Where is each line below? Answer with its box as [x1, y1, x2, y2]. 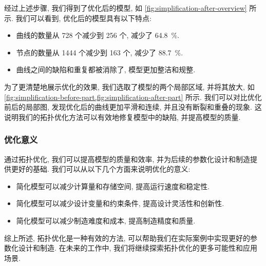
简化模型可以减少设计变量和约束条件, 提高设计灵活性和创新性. [16, 198, 224, 209]
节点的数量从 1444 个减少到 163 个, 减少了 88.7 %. [16, 47, 183, 57]
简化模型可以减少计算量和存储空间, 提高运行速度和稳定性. [16, 180, 210, 191]
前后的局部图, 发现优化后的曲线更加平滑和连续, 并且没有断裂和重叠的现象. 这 [4, 101, 262, 112]
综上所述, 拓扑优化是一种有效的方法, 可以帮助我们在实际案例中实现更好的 [4, 232, 251, 243]
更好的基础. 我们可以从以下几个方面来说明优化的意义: [11, 163, 191, 174]
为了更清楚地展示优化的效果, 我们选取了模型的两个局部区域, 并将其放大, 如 [4, 81, 255, 92]
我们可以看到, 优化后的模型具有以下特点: [15, 12, 151, 23]
